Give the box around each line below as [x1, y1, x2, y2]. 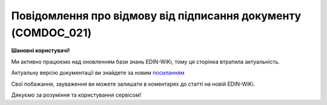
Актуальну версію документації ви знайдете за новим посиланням [11, 69, 185, 77]
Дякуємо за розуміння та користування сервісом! [11, 91, 142, 98]
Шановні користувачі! [11, 47, 70, 54]
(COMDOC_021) [11, 26, 92, 39]
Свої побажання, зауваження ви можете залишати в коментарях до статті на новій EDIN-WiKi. [11, 80, 256, 87]
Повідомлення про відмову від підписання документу [11, 9, 302, 22]
